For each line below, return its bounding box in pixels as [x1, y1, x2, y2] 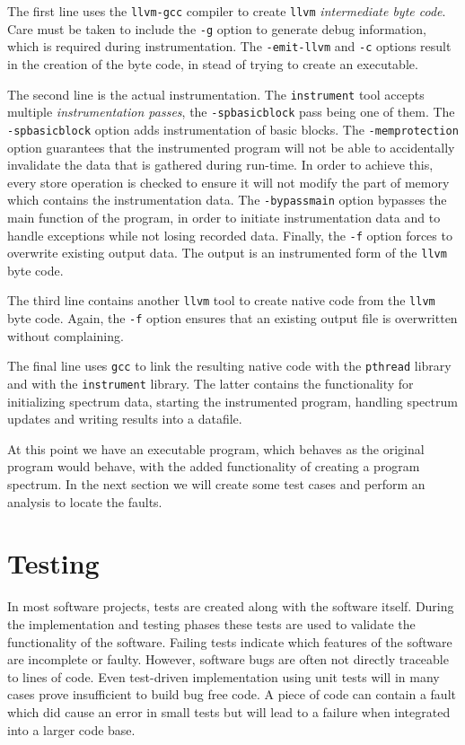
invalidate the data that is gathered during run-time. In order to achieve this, [7, 155, 434, 174]
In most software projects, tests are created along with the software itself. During [7, 597, 454, 616]
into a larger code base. [7, 720, 136, 739]
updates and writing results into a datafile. [7, 409, 242, 428]
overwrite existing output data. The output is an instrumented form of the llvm [7, 243, 447, 262]
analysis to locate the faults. [7, 492, 162, 511]
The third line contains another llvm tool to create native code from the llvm [7, 291, 435, 310]
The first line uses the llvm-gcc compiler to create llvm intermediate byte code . [7, 2, 446, 20]
